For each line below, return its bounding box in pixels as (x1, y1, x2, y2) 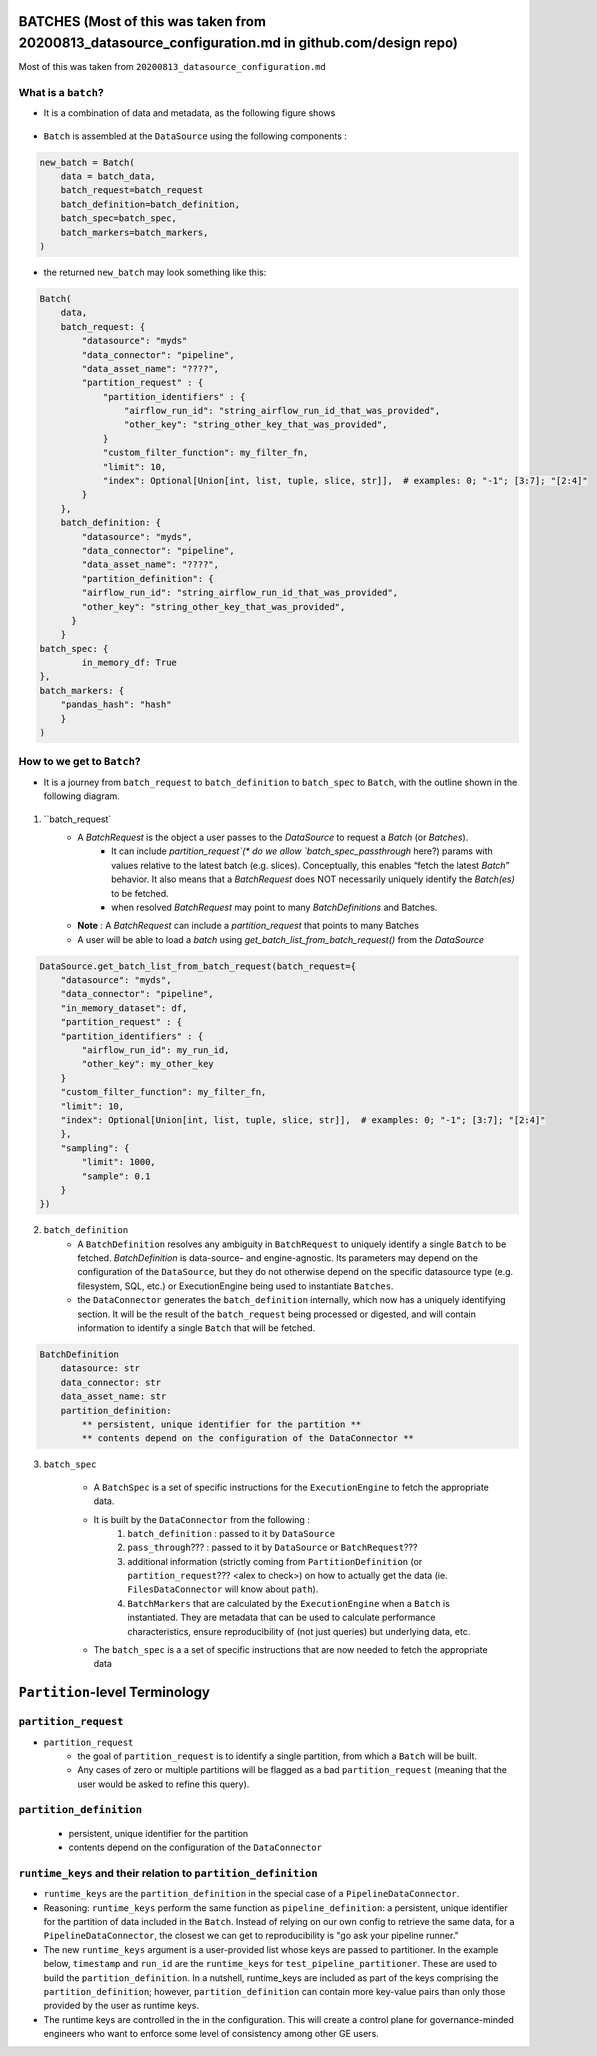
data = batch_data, (60, 171, 157, 182)
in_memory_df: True (81, 657, 177, 669)
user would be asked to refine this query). (77, 1778, 250, 1790)
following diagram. (43, 790, 120, 802)
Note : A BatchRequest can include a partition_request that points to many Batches (77, 920, 420, 932)
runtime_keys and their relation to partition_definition (18, 1866, 319, 1880)
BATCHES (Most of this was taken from (18, 13, 267, 30)
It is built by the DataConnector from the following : (93, 1513, 310, 1525)
